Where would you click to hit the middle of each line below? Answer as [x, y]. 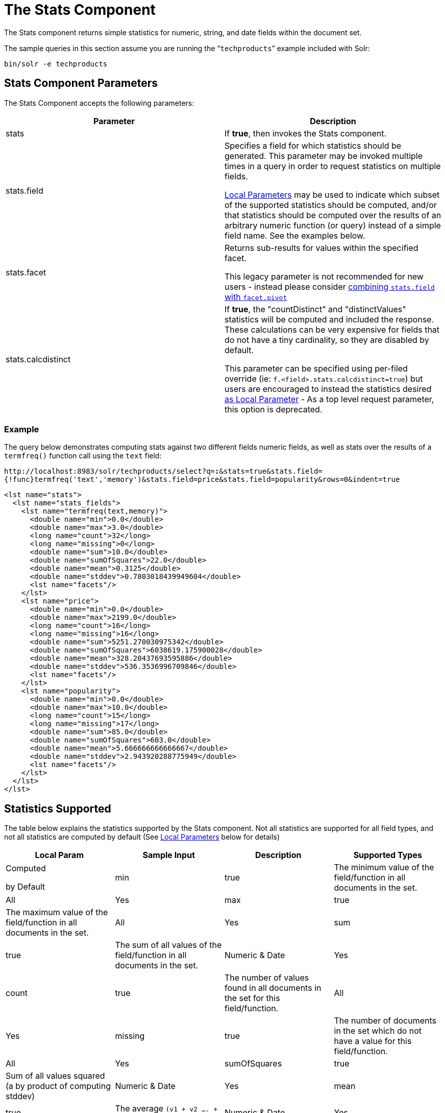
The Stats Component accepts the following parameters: [99, 103]
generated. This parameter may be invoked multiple [324, 156]
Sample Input [169, 855]
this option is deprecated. [274, 409]
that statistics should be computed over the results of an [333, 215]
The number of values [267, 978]
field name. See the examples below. [295, 235]
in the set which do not [378, 1031]
